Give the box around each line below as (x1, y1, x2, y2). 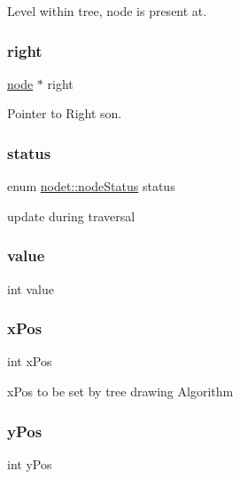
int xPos (7, 352, 52, 371)
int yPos (7, 454, 52, 473)
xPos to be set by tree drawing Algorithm (7, 382, 234, 401)
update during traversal (7, 206, 135, 225)
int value (7, 279, 54, 298)
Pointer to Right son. (7, 104, 122, 123)
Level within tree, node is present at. (7, 2, 207, 20)
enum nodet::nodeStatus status (7, 177, 175, 196)
